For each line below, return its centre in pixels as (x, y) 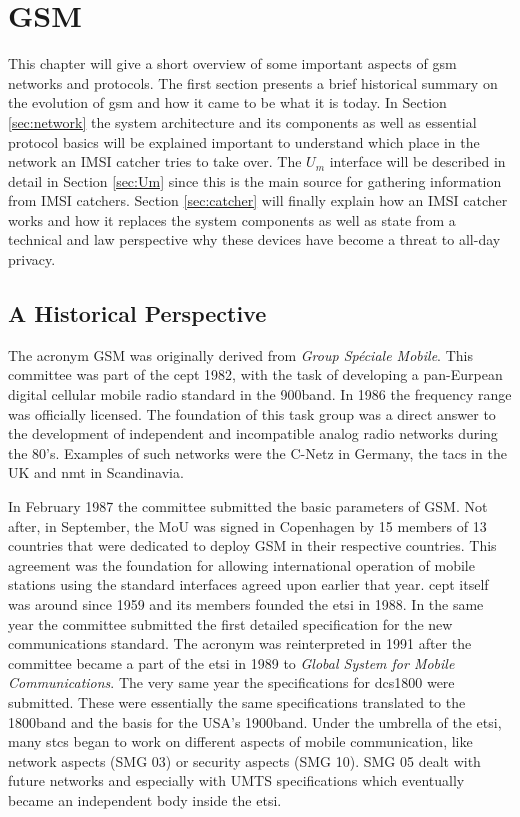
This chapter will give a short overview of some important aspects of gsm (232, 63)
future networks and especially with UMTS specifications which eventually (236, 780)
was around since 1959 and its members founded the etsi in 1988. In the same (246, 603)
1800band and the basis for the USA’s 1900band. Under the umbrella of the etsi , (255, 721)
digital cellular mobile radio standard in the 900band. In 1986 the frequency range (260, 394)
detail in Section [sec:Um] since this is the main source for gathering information (255, 180)
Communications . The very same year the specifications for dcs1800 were (231, 682)
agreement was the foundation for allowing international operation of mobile (241, 564)
